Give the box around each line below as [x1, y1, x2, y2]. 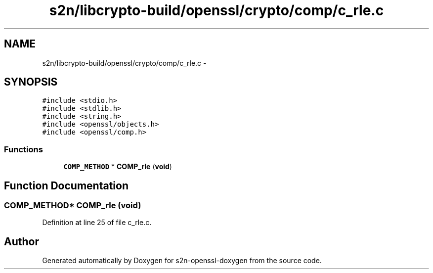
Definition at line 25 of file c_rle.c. [42, 218, 152, 227]
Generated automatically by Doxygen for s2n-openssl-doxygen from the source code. [42, 256, 322, 265]
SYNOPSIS [4, 76, 58, 89]
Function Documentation [4, 179, 129, 192]
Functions [4, 144, 43, 154]
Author [4, 235, 39, 248]
